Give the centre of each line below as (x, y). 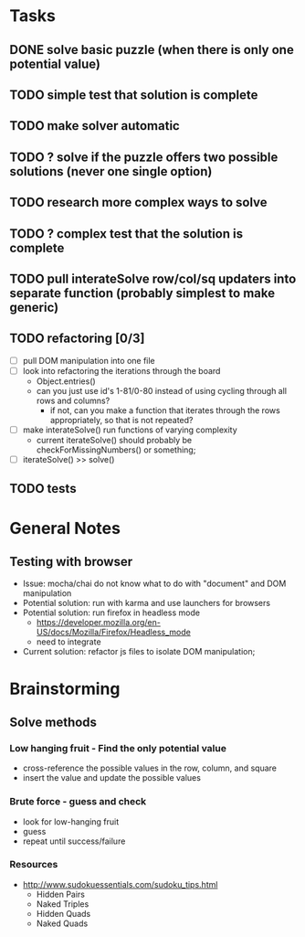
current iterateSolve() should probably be (114, 440)
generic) (34, 307)
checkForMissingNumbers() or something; (116, 450)
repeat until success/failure (74, 841)
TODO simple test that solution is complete (134, 95)
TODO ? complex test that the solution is (126, 234)
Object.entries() (66, 381)
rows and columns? (73, 400)
